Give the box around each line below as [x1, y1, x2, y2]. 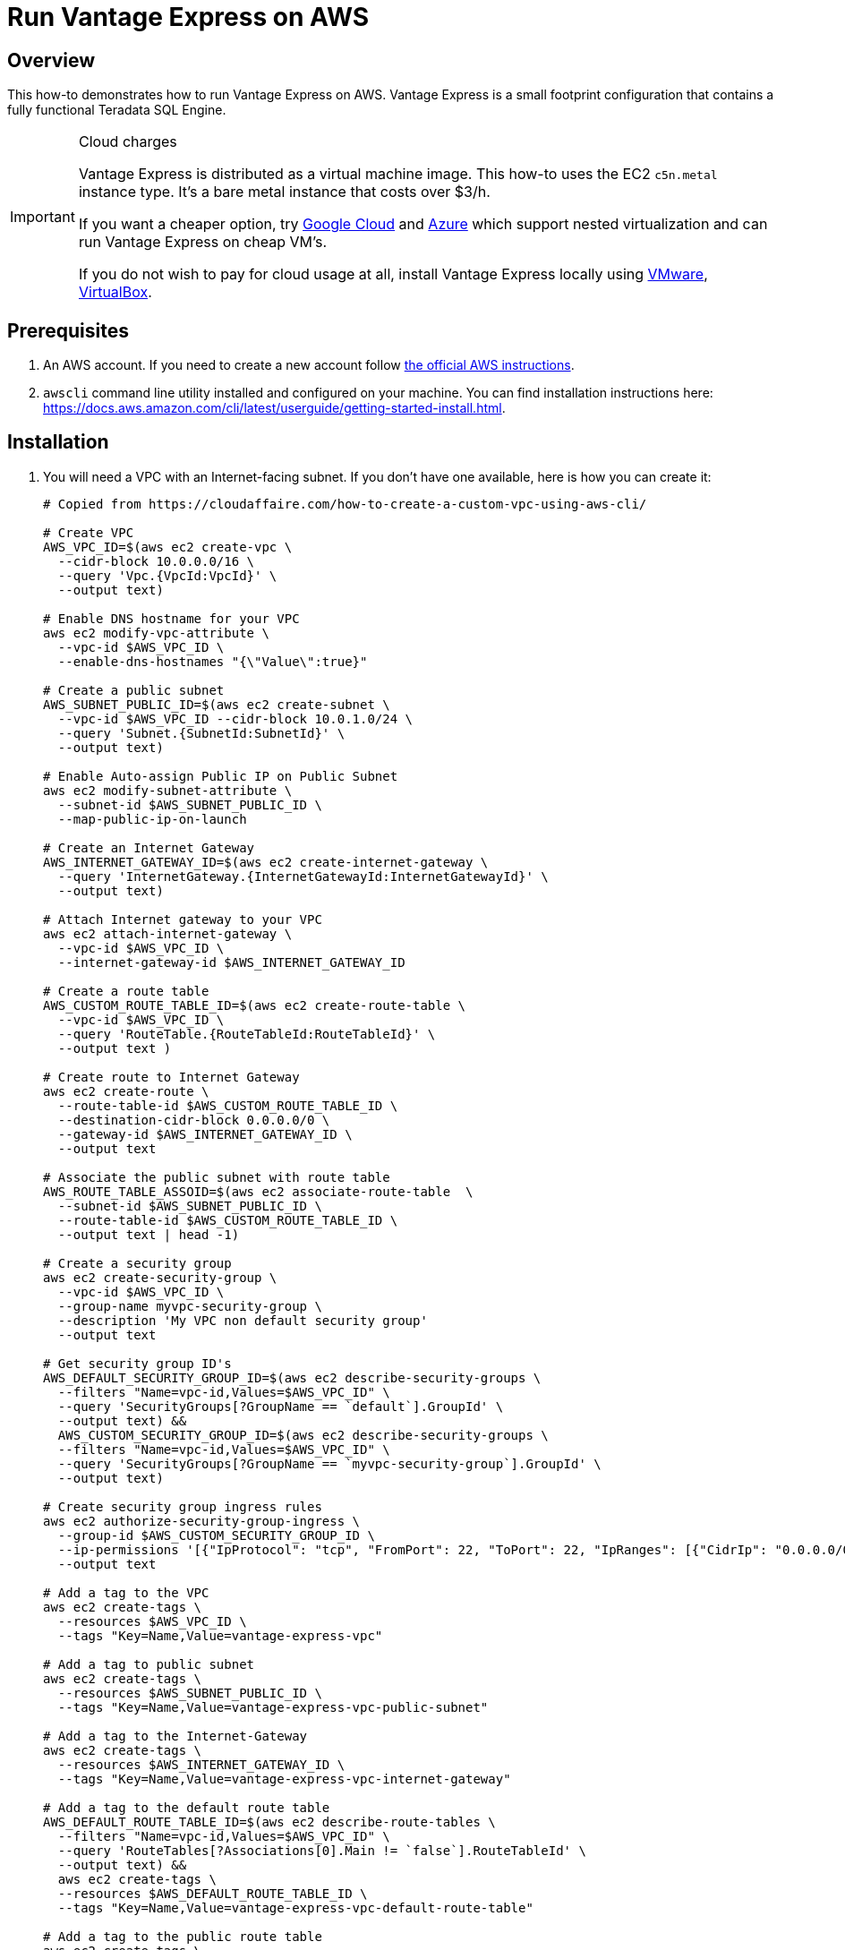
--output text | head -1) [57, 1227, 240, 1242]
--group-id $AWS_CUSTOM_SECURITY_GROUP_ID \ [57, 1527, 375, 1543]
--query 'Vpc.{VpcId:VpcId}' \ [57, 568, 277, 583]
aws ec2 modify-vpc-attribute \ [43, 625, 269, 640]
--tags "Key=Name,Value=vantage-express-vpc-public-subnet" [57, 1699, 489, 1715]
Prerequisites [7, 319, 129, 342]
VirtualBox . [78, 283, 152, 302]
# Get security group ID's [43, 1356, 232, 1371]
